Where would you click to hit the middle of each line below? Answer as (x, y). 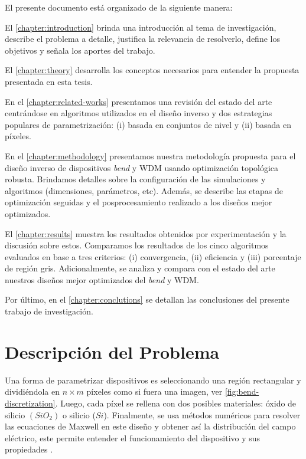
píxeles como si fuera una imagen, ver (154, 391)
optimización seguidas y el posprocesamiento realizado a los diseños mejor (139, 202)
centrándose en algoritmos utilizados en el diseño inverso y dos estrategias (139, 113)
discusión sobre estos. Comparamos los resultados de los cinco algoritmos (137, 245)
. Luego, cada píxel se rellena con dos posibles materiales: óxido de (176, 403)
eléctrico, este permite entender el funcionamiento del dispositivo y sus (133, 437)
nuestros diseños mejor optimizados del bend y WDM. (102, 279)
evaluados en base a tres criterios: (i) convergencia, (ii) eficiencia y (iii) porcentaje (153, 256)
